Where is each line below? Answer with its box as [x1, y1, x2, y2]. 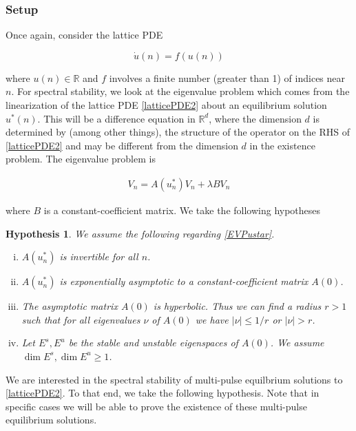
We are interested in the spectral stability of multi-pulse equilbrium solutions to [6, 372, 343, 386]
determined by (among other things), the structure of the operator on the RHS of [6, 125, 350, 139]
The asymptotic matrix [21, 299, 118, 313]
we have [195, 312, 229, 326]
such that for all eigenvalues [21, 312, 140, 326]
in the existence [249, 138, 315, 152]
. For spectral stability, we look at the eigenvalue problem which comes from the [11, 84, 350, 98]
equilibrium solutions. [6, 412, 97, 427]
